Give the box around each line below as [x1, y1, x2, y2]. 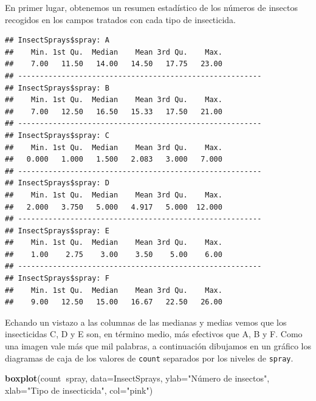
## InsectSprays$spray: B [5, 83, 109, 92]
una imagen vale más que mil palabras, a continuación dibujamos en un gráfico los [5, 340, 311, 352]
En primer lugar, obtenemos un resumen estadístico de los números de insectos [5, 1, 298, 13]
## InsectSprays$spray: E [5, 226, 109, 235]
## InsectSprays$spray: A [5, 36, 109, 45]
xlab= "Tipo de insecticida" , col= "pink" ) [5, 383, 153, 396]
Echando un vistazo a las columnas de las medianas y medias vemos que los [5, 315, 287, 328]
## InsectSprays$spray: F [5, 274, 109, 283]
